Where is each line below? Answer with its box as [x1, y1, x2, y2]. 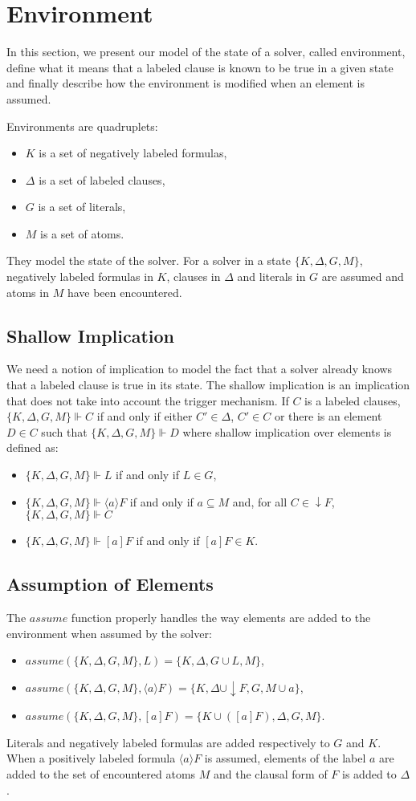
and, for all [232, 493, 288, 510]
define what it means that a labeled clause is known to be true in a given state [6, 59, 394, 75]
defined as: [6, 439, 59, 456]
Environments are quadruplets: [6, 117, 158, 134]
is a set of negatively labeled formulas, [39, 144, 227, 161]
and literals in [237, 268, 306, 285]
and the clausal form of [213, 766, 328, 783]
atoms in [6, 283, 49, 300]
